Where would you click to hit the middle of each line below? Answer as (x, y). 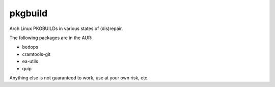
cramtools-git (36, 54)
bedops (30, 47)
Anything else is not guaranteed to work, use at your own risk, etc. (79, 78)
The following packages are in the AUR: (51, 38)
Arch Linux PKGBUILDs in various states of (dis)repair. (66, 28)
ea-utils (30, 62)
